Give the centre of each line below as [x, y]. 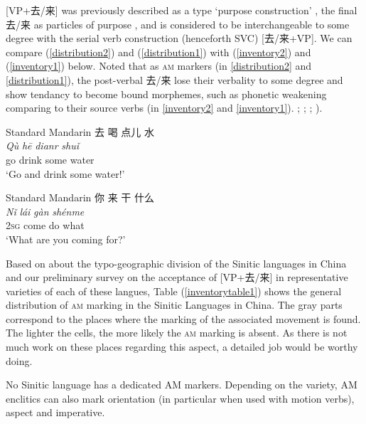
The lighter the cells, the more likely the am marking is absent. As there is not [177, 333]
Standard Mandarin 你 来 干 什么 [80, 197]
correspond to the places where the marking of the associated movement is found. [183, 318]
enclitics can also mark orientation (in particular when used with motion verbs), [180, 398]
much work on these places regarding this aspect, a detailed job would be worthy [182, 347]
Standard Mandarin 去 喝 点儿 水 [80, 131]
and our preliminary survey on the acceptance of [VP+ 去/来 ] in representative [177, 277]
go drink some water [50, 159]
